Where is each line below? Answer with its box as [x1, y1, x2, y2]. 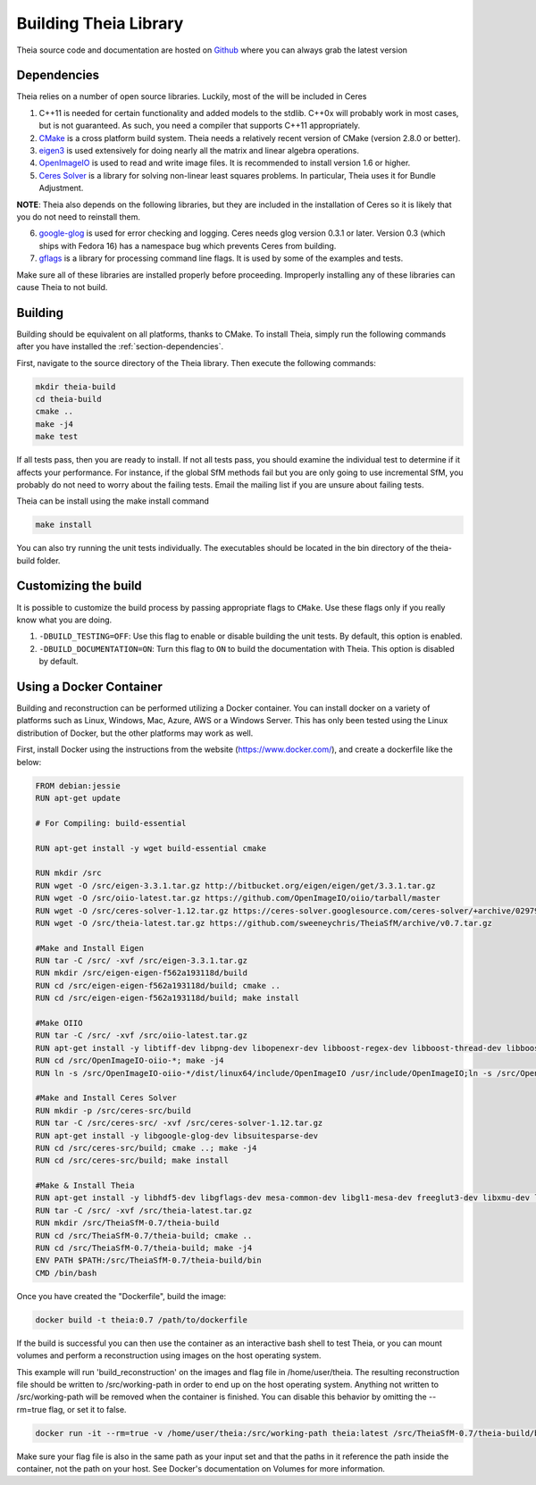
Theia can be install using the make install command [16, 496, 210, 506]
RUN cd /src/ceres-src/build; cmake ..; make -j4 [35, 1143, 257, 1153]
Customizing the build [16, 579, 142, 594]
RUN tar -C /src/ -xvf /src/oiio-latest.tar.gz [35, 1030, 247, 1040]
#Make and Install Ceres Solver [35, 1093, 178, 1103]
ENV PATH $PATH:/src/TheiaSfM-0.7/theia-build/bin [35, 1256, 263, 1265]
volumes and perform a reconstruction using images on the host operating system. [16, 1350, 322, 1361]
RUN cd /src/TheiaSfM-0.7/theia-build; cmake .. [35, 1231, 253, 1240]
